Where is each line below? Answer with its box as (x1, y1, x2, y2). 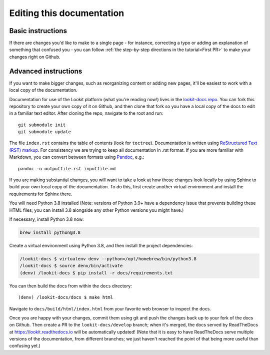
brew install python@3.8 (19, 229, 81, 235)
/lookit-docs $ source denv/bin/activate (19, 263, 123, 269)
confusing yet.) (9, 343, 41, 349)
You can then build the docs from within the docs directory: (9, 283, 132, 289)
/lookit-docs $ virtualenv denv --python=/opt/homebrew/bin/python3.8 (19, 256, 197, 261)
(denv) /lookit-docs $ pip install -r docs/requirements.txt (19, 270, 173, 275)
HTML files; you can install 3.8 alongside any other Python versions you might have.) (9, 207, 184, 213)
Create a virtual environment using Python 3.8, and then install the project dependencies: (9, 242, 193, 248)
